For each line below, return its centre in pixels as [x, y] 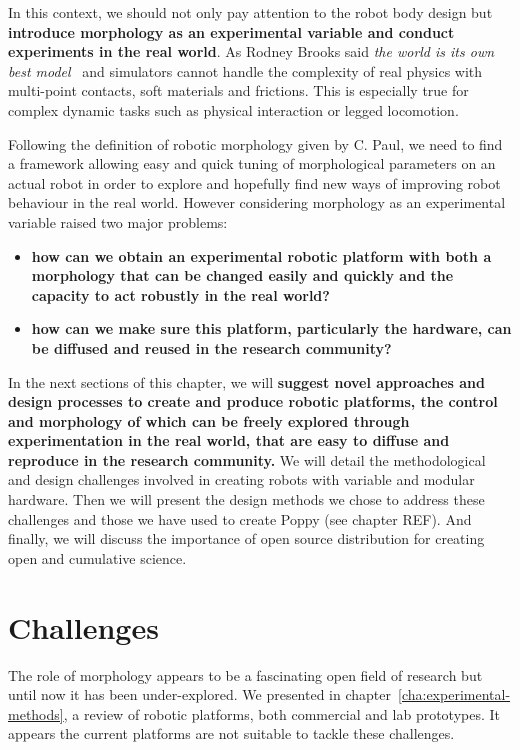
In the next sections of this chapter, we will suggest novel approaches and [247, 381]
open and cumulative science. [97, 557]
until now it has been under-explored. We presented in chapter [199, 694]
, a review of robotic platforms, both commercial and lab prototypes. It [282, 713]
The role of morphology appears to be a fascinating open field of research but [245, 674]
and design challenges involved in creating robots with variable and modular [241, 479]
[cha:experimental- [454, 694]
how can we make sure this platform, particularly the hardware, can [271, 328]
